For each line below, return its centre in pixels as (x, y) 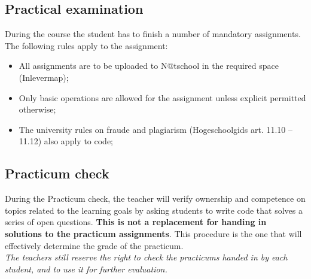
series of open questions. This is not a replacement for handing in (136, 222)
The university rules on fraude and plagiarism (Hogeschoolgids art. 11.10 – (155, 129)
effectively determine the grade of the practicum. (94, 245)
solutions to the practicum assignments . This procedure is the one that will (153, 233)
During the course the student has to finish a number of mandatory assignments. (153, 34)
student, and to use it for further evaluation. (86, 269)
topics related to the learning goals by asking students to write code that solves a (154, 210)
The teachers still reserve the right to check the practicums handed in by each (146, 257)
